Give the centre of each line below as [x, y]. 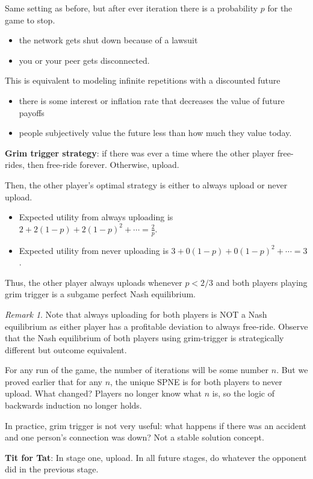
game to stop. [30, 20]
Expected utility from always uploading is [96, 217]
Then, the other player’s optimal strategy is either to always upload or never [146, 184]
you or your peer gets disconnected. [84, 60]
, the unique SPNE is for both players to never [196, 381]
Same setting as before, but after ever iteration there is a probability [132, 8]
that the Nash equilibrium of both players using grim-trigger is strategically [144, 338]
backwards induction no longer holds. [73, 405]
